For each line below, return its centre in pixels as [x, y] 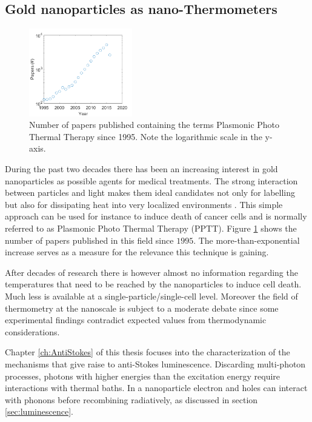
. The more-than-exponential [247, 240]
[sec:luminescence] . [39, 411]
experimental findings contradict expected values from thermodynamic [136, 320]
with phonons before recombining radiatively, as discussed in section [131, 399]
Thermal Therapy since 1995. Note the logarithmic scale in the [146, 136]
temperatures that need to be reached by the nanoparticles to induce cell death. [153, 284]
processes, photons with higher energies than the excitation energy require [143, 376]
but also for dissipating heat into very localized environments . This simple [144, 204]
